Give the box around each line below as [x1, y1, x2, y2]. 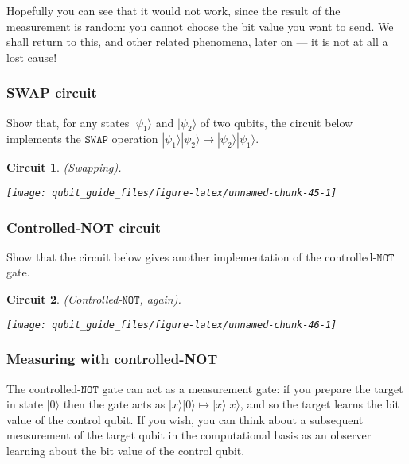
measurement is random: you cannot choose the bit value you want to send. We [6, 17, 394, 34]
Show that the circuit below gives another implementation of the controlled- [6, 248, 377, 265]
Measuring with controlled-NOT [6, 349, 218, 369]
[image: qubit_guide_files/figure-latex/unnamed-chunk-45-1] [6, 187, 337, 199]
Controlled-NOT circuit [6, 217, 162, 237]
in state [6, 396, 43, 412]
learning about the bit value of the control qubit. [6, 442, 245, 458]
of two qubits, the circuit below [200, 114, 353, 130]
